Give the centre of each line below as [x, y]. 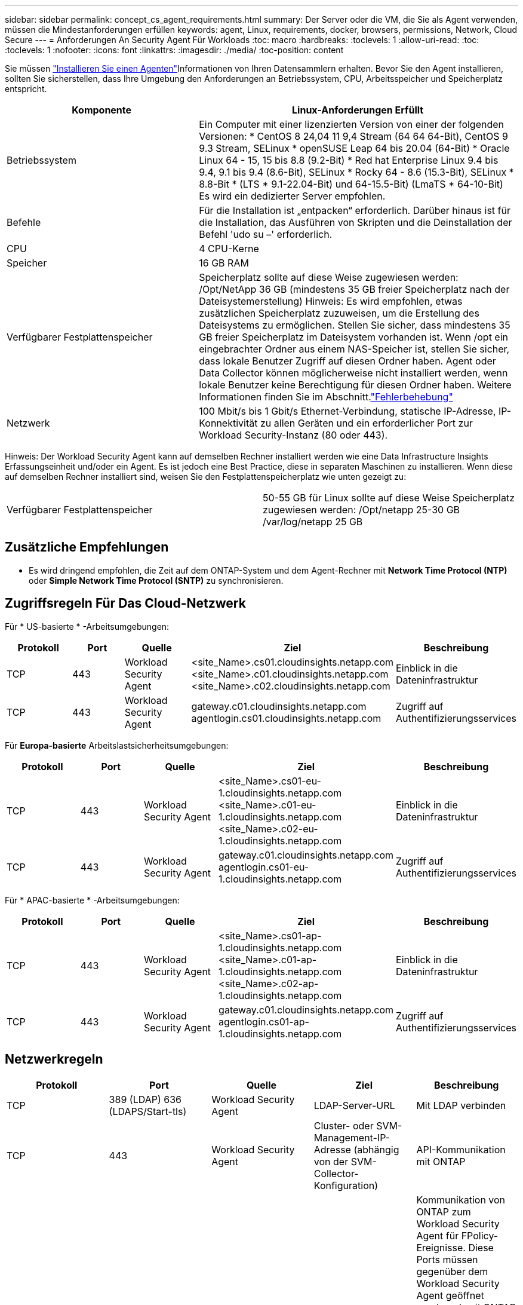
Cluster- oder [344, 1125]
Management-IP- [352, 1137]
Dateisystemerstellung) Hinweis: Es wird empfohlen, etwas [331, 301]
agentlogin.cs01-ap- [264, 1021]
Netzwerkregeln [54, 1059]
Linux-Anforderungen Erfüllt [358, 110]
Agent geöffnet [450, 1295]
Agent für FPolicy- [457, 1235]
